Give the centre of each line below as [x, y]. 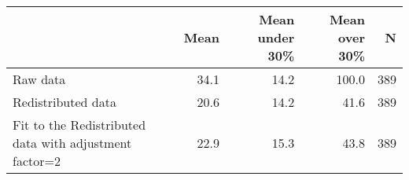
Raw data [39, 79]
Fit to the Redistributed [79, 125]
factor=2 [37, 161]
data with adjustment [72, 143]
